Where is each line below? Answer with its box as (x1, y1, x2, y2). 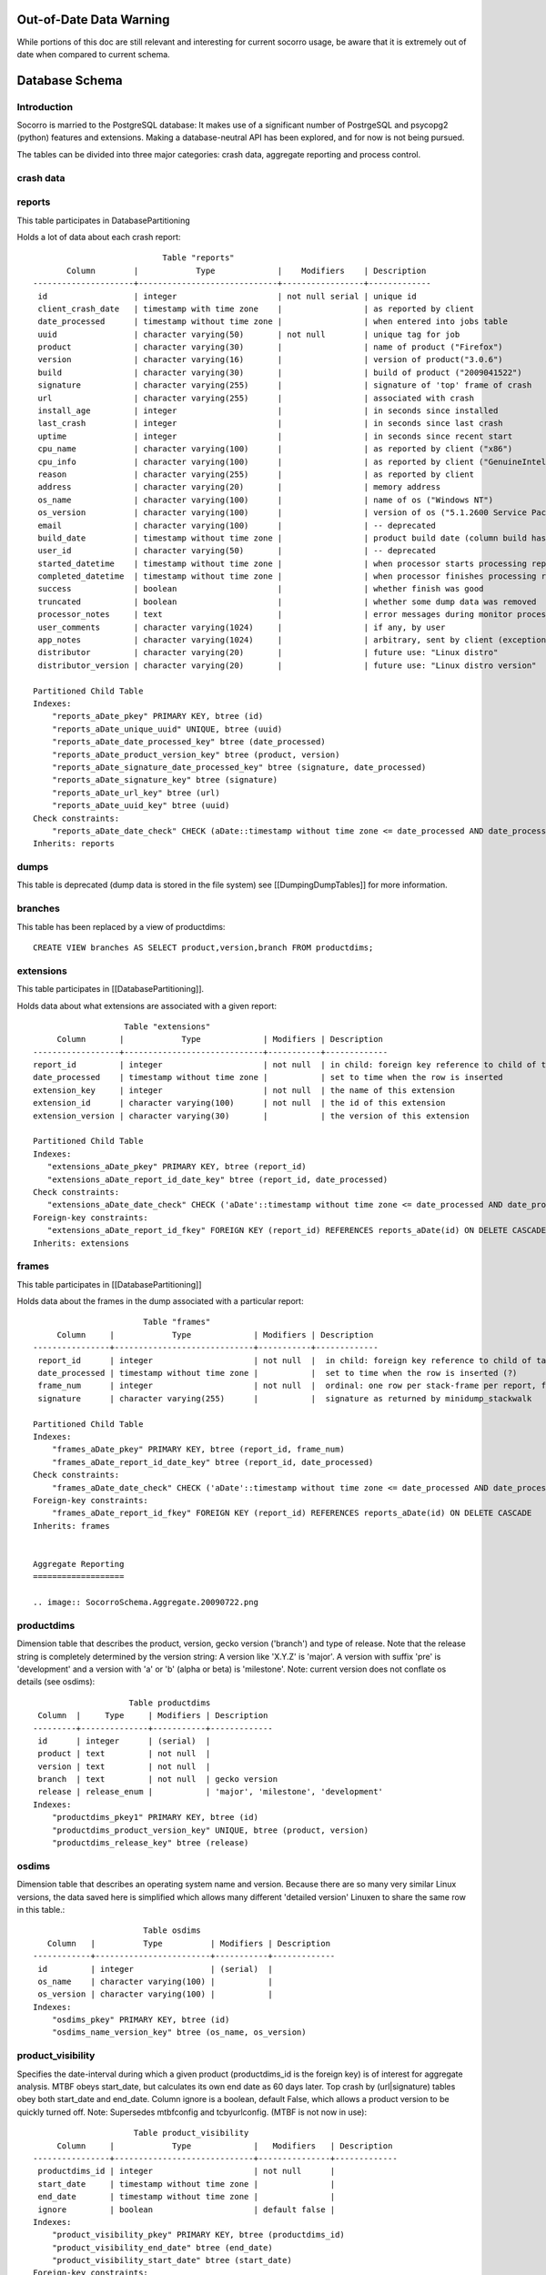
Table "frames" (142, 1317, 211, 1328)
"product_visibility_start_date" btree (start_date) (51, 2255, 293, 2266)
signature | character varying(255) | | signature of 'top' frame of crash (37, 380, 532, 390)
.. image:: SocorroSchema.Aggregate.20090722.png (33, 1597, 259, 1608)
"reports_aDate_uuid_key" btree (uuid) (51, 801, 230, 811)
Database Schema (16, 73, 123, 88)
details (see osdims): (16, 1676, 96, 1687)
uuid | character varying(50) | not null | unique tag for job (37, 329, 460, 339)
